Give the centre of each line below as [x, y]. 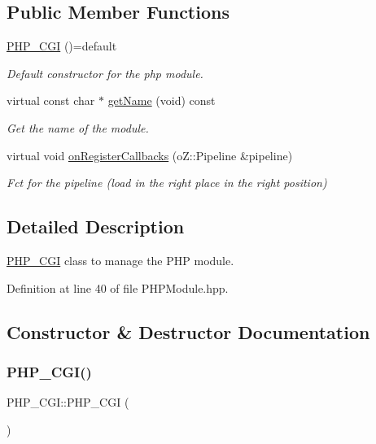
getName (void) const [162, 100]
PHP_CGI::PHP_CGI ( [68, 402]
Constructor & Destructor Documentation [188, 331]
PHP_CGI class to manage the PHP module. [120, 260]
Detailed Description [96, 226]
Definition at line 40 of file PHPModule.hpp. [118, 287]
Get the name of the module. [78, 127]
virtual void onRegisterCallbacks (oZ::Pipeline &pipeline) [150, 155]
